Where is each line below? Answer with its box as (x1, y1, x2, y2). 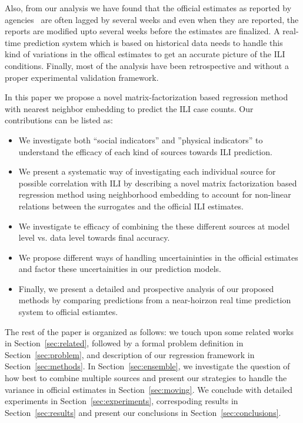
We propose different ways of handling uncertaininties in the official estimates (18, 251, 298, 263)
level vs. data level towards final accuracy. (18, 231, 170, 244)
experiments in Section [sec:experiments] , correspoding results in (5, 395, 238, 407)
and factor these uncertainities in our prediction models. (18, 263, 221, 275)
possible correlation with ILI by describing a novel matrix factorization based (18, 176, 297, 189)
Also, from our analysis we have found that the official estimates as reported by (5, 2, 292, 14)
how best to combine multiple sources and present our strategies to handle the (5, 372, 287, 384)
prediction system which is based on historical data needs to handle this (23, 36, 283, 48)
